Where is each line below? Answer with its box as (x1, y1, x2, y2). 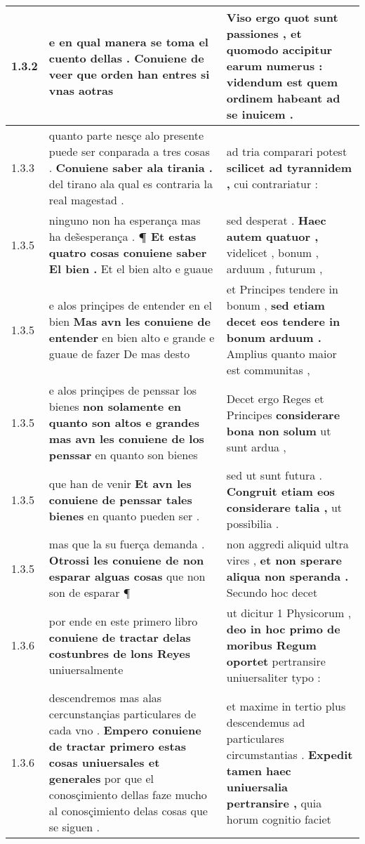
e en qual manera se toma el (48, 33, 208, 50)
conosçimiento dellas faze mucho (48, 786, 207, 803)
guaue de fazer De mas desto (48, 345, 190, 362)
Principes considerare (226, 406, 340, 423)
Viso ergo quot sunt (226, 9, 338, 25)
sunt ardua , (226, 438, 286, 455)
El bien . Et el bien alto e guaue (48, 261, 213, 277)
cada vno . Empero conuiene (48, 722, 201, 738)
